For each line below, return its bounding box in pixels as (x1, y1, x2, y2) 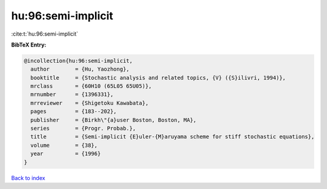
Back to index (11, 174, 45, 181)
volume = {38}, (30, 142, 98, 149)
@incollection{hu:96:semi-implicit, (24, 57, 133, 64)
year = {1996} (30, 150, 101, 157)
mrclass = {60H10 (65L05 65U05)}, (30, 83, 152, 90)
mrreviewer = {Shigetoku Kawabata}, (30, 100, 149, 106)
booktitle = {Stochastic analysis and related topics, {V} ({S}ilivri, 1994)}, (30, 74, 286, 81)
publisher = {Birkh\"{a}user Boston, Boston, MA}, (30, 117, 197, 123)
